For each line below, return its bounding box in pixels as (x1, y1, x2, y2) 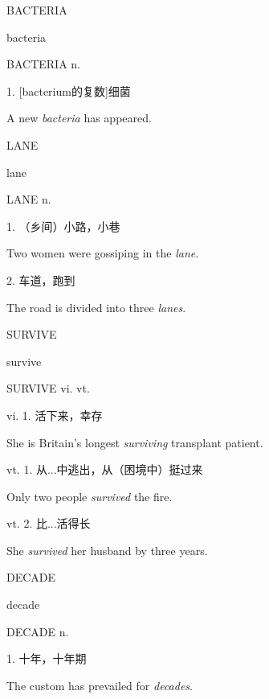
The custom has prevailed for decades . (6, 676, 193, 693)
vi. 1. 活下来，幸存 (6, 406, 103, 423)
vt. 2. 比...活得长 (6, 515, 91, 532)
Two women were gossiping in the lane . (6, 245, 199, 261)
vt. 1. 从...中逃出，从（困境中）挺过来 (6, 461, 203, 478)
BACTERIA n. (6, 56, 80, 72)
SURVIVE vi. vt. (6, 380, 90, 397)
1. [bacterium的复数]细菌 (6, 82, 131, 99)
